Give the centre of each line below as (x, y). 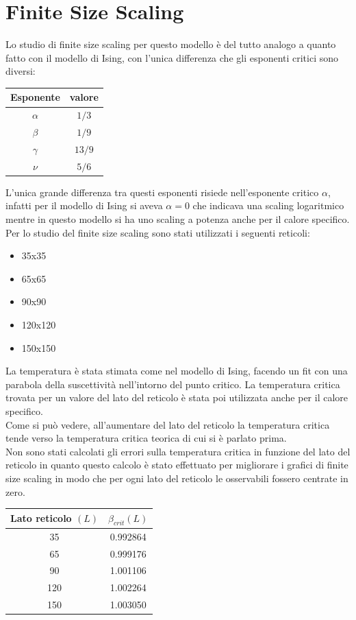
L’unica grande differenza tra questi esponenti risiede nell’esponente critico (162, 192)
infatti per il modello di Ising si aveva (84, 205)
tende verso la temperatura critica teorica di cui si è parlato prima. (146, 438)
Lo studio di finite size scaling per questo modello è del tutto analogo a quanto (171, 44)
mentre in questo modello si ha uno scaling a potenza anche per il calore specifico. (178, 219)
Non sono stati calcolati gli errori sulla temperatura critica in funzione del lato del (178, 451)
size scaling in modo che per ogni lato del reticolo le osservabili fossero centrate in (177, 478)
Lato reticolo (41, 518)
